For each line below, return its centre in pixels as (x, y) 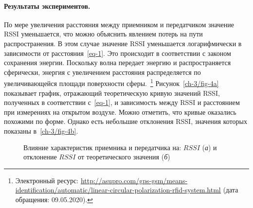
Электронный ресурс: (47, 180)
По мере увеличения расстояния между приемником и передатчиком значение (119, 24)
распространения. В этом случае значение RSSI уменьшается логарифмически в (123, 43)
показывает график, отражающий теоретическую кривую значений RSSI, (112, 93)
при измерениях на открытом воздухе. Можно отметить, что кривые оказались (120, 112)
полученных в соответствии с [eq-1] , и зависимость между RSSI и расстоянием (122, 102)
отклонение (40, 157)
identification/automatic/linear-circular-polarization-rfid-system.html (118, 190)
